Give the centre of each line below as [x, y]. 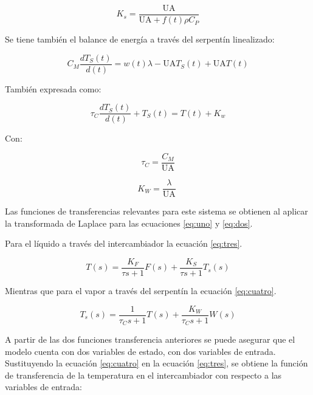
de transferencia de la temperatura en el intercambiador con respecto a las [143, 375]
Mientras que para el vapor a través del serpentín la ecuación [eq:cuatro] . [141, 290]
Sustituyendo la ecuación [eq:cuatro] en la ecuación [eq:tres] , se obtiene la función [156, 363]
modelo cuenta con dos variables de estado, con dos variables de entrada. [140, 351]
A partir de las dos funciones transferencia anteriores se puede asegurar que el [150, 339]
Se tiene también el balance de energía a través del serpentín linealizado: [140, 39]
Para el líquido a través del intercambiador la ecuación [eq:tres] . [124, 243]
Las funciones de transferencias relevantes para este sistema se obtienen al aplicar [156, 211]
